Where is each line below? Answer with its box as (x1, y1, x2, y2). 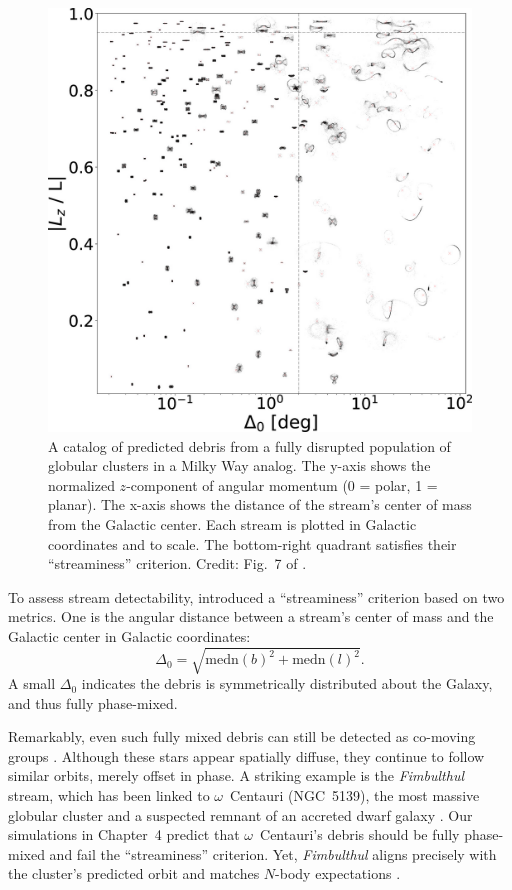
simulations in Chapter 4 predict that (8, 824, 240, 845)
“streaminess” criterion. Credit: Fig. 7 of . (48, 553, 307, 574)
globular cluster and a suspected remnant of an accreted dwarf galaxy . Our (8, 804, 473, 825)
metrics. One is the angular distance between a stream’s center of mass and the (8, 606, 494, 627)
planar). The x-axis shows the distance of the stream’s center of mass (48, 494, 472, 515)
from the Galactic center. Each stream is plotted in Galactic (48, 513, 417, 534)
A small (8, 673, 56, 694)
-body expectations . (275, 863, 401, 884)
